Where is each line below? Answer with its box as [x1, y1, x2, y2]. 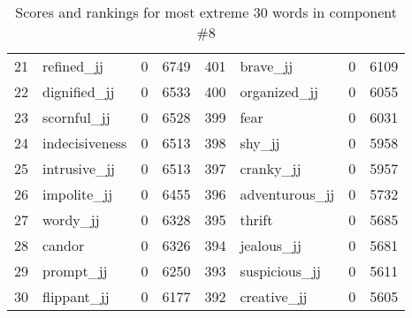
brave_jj [240, 56, 294, 76]
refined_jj [42, 56, 103, 76]
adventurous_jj [240, 184, 335, 204]
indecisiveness [42, 132, 127, 153]
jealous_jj [240, 235, 301, 255]
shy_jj [240, 132, 280, 153]
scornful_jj [42, 107, 111, 127]
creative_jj [240, 286, 308, 307]
